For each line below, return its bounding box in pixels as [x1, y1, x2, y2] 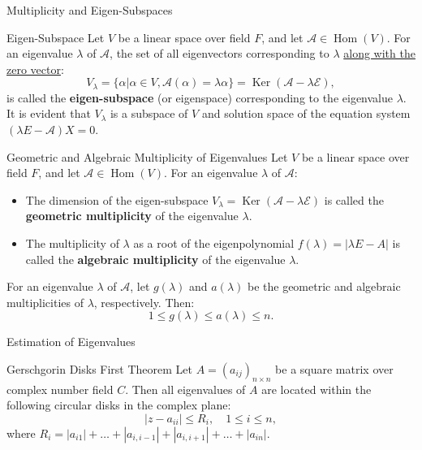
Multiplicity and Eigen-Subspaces [6, 2, 173, 18]
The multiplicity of [25, 234, 119, 251]
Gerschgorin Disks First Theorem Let [6, 360, 193, 377]
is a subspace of [110, 105, 188, 122]
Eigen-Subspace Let [6, 28, 105, 45]
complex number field [6, 380, 114, 397]
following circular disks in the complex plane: [6, 396, 231, 413]
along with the [343, 45, 416, 62]
